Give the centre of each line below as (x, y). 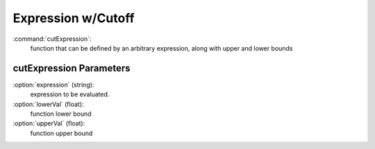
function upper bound (61, 133)
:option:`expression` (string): (53, 85)
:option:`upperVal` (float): (49, 123)
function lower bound (61, 114)
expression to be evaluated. (70, 94)
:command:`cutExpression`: (52, 39)
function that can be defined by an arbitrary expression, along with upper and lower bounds (161, 48)
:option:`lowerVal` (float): (48, 104)
